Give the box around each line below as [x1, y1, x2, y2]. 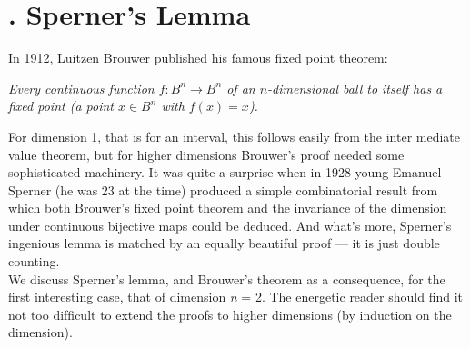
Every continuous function [8, 78, 155, 97]
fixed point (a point [8, 96, 114, 115]
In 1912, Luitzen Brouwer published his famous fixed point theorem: [8, 48, 388, 67]
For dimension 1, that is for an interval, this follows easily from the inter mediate [8, 126, 460, 145]
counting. [8, 252, 60, 271]
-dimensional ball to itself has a [267, 78, 443, 97]
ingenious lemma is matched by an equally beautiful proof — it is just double [8, 234, 440, 253]
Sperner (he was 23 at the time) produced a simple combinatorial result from [8, 180, 438, 199]
